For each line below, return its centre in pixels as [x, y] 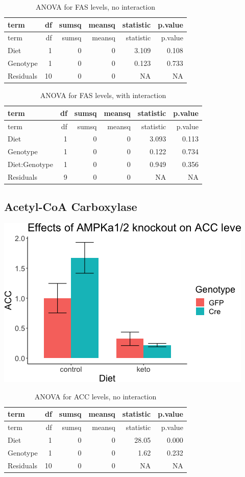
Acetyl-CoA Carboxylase [71, 207]
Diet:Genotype [30, 164]
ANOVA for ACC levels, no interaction [95, 396]
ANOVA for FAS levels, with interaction [103, 95]
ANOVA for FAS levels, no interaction [95, 7]
